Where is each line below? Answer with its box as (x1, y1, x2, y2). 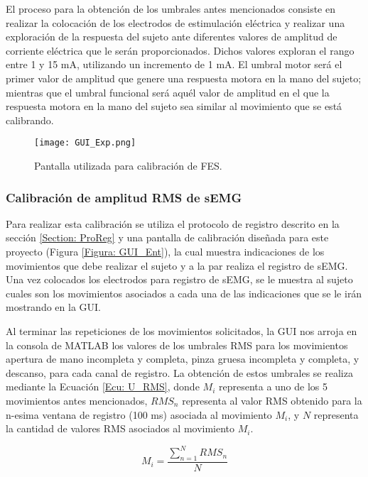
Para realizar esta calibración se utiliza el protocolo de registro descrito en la (6, 216, 340, 231)
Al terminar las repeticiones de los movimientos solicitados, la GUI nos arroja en (6, 323, 357, 338)
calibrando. (6, 112, 54, 127)
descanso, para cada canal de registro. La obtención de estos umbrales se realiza (6, 365, 353, 380)
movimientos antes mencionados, (6, 393, 148, 407)
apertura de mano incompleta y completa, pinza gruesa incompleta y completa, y (6, 351, 359, 366)
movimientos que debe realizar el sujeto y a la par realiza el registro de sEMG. (6, 258, 348, 273)
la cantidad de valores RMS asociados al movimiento (6, 421, 235, 436)
